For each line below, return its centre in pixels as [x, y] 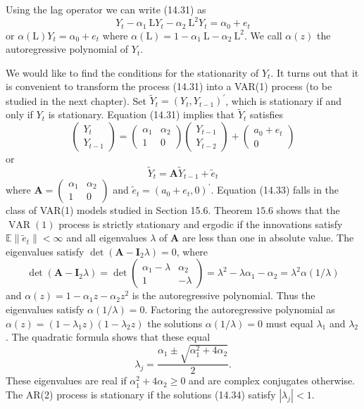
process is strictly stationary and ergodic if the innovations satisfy [201, 224]
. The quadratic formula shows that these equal [108, 337]
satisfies [266, 114]
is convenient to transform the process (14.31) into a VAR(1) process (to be [169, 86]
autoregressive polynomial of [67, 49]
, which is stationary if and [283, 100]
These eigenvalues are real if [66, 380]
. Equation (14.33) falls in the [275, 190]
